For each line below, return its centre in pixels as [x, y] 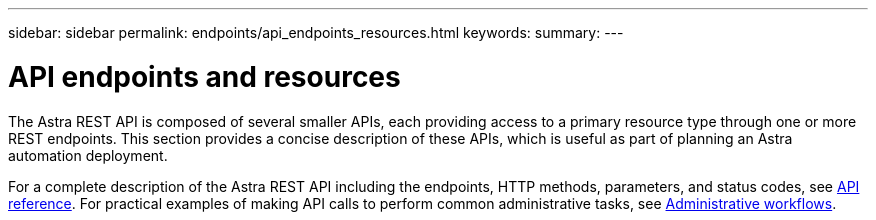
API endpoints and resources [204, 76]
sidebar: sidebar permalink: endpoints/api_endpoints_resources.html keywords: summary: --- [316, 32]
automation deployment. [88, 155]
